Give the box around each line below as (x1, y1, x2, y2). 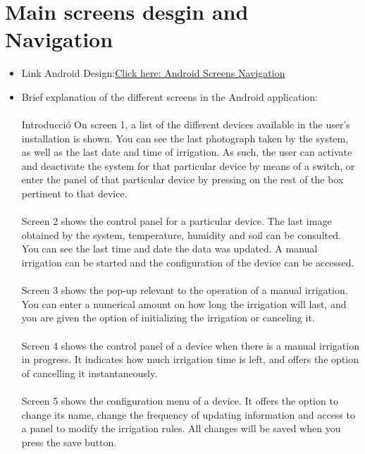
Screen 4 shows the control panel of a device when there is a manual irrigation (21, 338, 359, 352)
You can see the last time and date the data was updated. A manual (21, 241, 318, 256)
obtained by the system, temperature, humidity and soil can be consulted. (21, 227, 341, 242)
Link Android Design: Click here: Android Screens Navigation (21, 66, 285, 80)
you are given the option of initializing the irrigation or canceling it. (21, 310, 315, 325)
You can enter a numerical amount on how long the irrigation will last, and (21, 296, 347, 311)
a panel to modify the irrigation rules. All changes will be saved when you (21, 421, 341, 436)
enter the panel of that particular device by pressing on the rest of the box (21, 172, 344, 187)
